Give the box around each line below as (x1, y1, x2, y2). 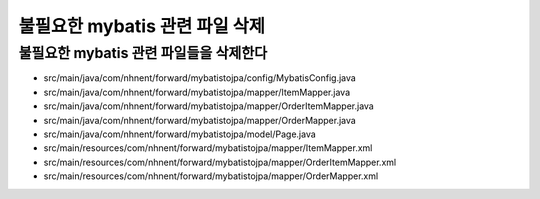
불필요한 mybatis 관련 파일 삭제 (18, 15, 265, 37)
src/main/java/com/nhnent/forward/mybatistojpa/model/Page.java (43, 128, 317, 140)
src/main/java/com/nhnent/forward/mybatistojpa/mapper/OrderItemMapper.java (43, 100, 374, 112)
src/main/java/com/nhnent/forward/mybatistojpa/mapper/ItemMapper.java (43, 86, 350, 98)
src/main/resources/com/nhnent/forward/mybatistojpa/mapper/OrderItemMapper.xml (43, 156, 397, 168)
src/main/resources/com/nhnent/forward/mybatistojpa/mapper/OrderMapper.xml (43, 170, 379, 182)
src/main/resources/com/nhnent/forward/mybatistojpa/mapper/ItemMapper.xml (43, 142, 373, 154)
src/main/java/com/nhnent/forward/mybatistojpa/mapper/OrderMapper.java (43, 114, 357, 126)
